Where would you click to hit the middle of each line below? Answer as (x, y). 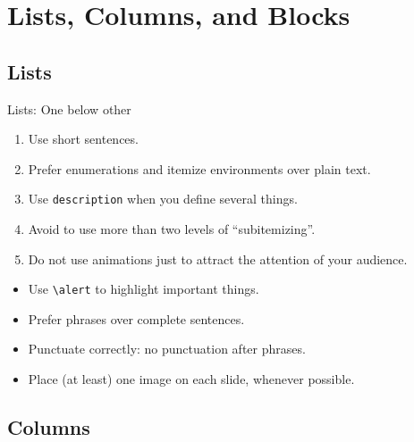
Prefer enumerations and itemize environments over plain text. (199, 168)
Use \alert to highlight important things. (144, 289)
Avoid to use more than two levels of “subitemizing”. (172, 229)
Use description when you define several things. (163, 199)
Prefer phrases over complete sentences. (136, 318)
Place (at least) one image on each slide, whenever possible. (191, 379)
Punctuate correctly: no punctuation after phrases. (167, 349)
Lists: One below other (69, 108)
